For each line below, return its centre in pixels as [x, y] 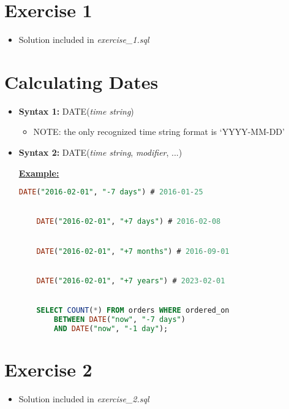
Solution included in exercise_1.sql [84, 40]
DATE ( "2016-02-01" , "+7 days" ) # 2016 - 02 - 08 [129, 222]
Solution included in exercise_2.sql [84, 398]
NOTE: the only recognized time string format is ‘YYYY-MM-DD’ [159, 132]
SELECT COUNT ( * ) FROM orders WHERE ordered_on [133, 310]
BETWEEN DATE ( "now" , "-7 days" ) [120, 319]
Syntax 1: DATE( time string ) [76, 111]
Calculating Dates [81, 81]
